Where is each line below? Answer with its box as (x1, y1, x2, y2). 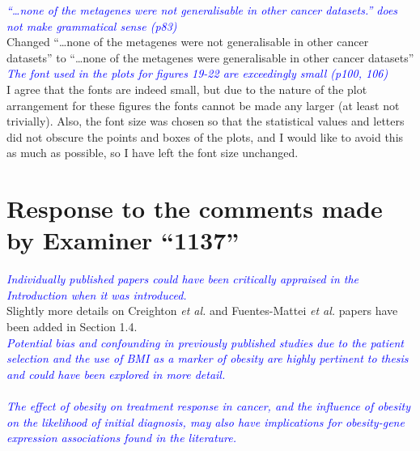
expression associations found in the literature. (6, 429, 237, 446)
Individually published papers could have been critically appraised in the (6, 270, 359, 287)
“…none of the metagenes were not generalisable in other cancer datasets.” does (6, 2, 398, 18)
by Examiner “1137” (6, 223, 240, 257)
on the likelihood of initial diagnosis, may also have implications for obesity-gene (6, 413, 405, 430)
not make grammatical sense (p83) (6, 17, 177, 34)
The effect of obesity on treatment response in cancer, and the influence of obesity (6, 398, 410, 414)
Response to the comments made (6, 192, 383, 225)
